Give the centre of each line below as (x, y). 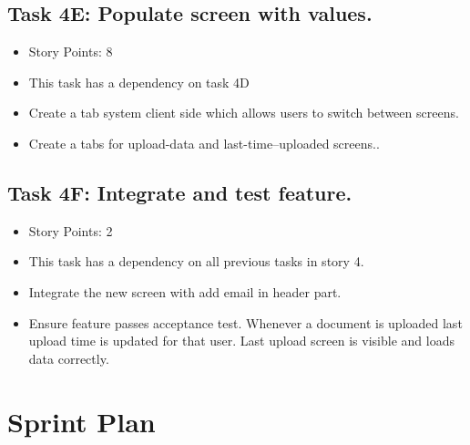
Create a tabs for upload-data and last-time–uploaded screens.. (204, 143)
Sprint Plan (82, 421)
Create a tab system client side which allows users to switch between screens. (244, 113)
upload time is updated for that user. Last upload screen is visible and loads (241, 341)
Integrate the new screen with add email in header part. (185, 291)
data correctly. (69, 358)
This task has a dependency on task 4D (139, 82)
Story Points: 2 (71, 230)
